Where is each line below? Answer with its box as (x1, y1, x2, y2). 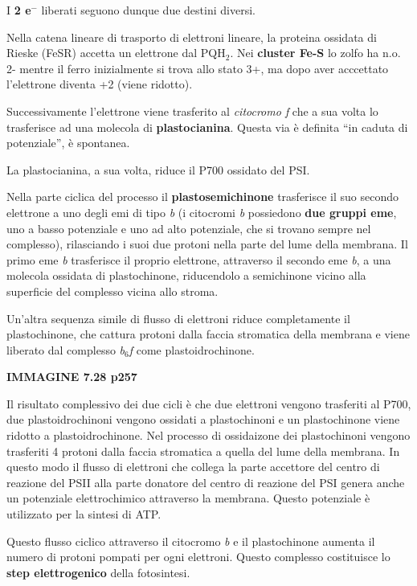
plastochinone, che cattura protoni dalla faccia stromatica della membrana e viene (6, 326, 410, 342)
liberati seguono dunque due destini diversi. (41, 2, 256, 18)
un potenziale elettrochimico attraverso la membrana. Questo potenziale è (6, 490, 370, 506)
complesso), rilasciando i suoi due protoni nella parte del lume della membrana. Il (6, 236, 408, 252)
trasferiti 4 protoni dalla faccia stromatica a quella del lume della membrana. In (6, 442, 400, 459)
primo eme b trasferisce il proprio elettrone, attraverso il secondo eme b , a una (6, 251, 391, 268)
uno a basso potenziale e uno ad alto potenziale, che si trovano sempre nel (6, 219, 371, 236)
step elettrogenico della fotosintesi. (6, 563, 190, 580)
